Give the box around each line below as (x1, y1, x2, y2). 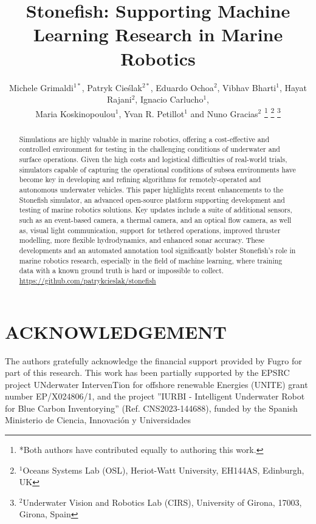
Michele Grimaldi (9, 81, 74, 94)
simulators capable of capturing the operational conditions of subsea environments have (19, 164, 296, 174)
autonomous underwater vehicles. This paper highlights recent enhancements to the (19, 185, 283, 195)
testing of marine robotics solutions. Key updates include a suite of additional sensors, (19, 205, 292, 215)
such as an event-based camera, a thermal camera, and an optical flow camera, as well (19, 214, 292, 225)
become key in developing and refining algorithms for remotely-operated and (19, 174, 261, 185)
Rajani (107, 93, 132, 106)
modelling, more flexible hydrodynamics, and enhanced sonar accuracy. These (19, 235, 265, 245)
